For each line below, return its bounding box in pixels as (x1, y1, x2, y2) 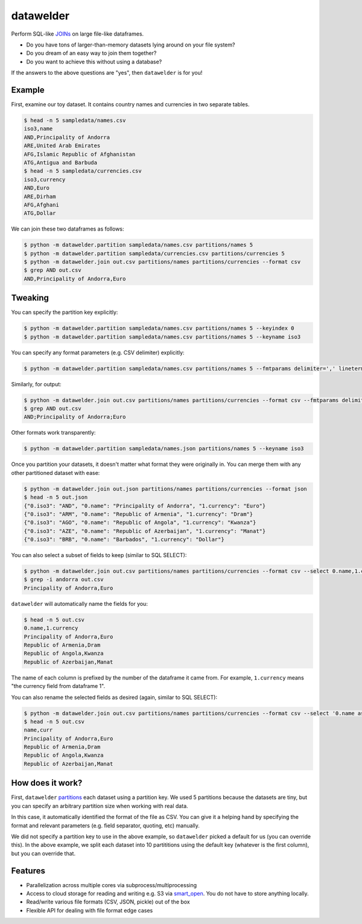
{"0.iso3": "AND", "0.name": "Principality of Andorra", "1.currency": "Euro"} (24, 502, 266, 509)
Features (11, 865, 45, 876)
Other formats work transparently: (11, 429, 96, 436)
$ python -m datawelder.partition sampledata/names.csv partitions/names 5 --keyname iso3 (24, 333, 301, 340)
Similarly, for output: (11, 380, 62, 387)
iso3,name (24, 126, 53, 132)
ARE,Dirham (24, 193, 56, 200)
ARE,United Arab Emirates (24, 142, 101, 149)
